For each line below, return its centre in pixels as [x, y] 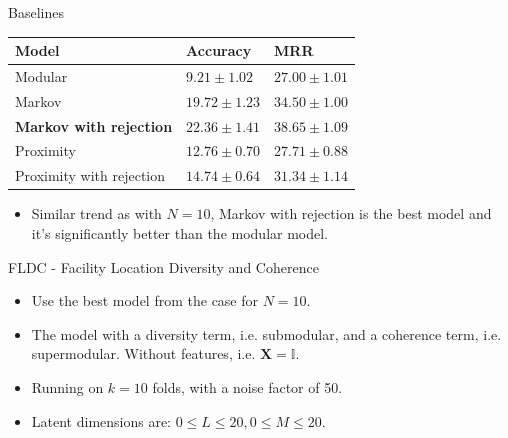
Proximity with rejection [90, 175]
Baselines [36, 12]
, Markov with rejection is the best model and [351, 213]
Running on [67, 386]
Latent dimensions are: [101, 420]
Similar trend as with [96, 213]
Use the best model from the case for [145, 300]
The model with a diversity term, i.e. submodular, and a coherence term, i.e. [266, 333]
